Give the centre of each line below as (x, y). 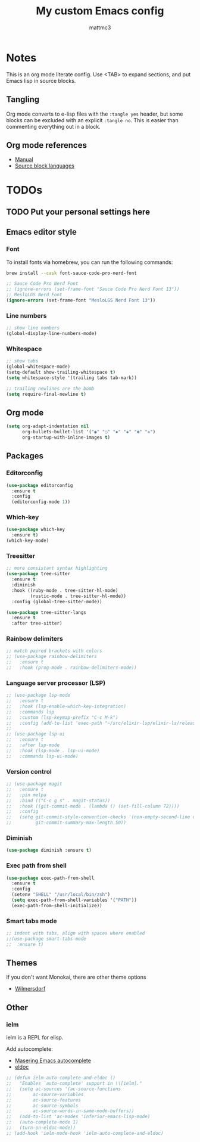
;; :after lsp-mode (33, 745)
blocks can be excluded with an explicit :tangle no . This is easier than (92, 120)
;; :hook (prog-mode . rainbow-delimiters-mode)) (71, 668)
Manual (24, 160)
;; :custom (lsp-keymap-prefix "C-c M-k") (62, 717)
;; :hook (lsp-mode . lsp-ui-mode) (53, 750)
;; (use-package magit (34, 784)
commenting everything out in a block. (54, 126)
